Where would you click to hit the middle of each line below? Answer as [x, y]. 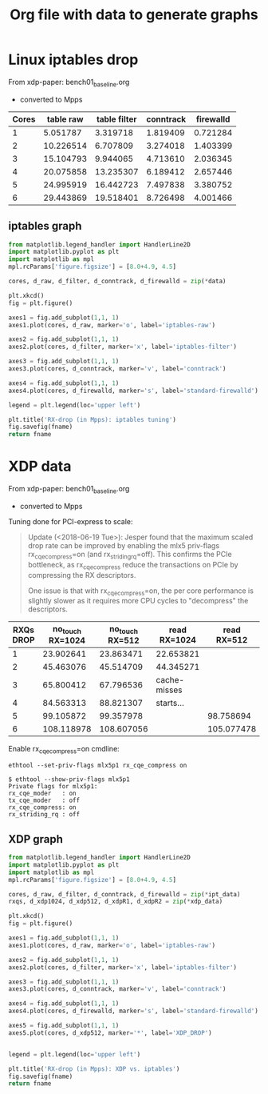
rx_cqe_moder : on [43, 794]
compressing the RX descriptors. [82, 575]
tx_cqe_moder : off [44, 801]
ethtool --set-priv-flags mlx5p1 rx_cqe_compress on [98, 766]
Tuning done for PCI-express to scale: [71, 521]
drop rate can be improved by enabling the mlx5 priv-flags [124, 545]
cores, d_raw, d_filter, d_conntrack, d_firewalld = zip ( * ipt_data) [124, 894]
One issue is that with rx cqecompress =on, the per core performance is [140, 591]
